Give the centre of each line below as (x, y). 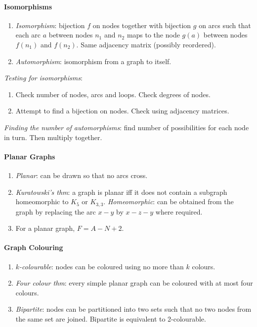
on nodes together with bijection (142, 25)
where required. (179, 211)
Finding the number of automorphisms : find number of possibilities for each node (127, 127)
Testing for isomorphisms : (43, 78)
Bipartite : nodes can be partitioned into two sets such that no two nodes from (133, 309)
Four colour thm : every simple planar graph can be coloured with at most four (134, 283)
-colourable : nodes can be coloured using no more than (102, 266)
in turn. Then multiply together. (53, 137)
